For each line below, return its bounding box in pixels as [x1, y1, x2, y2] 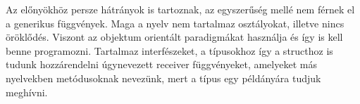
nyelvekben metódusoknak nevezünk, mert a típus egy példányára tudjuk [6, 70, 321, 85]
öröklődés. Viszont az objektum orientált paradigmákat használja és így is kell [6, 30, 343, 44]
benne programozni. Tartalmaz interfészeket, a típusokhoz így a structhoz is [6, 43, 333, 58]
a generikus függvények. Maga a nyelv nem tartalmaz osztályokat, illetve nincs [6, 15, 345, 30]
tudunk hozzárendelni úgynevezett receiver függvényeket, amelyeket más [6, 57, 317, 72]
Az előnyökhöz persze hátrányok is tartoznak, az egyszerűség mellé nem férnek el [6, 2, 355, 16]
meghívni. [6, 84, 48, 99]
